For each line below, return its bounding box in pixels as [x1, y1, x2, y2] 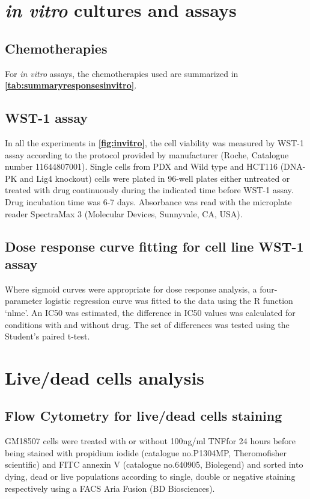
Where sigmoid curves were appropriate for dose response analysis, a [5, 282, 257, 295]
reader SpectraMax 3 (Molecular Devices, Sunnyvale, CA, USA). [5, 207, 243, 220]
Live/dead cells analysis [5, 365, 205, 389]
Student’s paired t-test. [5, 330, 90, 342]
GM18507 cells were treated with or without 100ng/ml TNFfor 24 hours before [5, 435, 296, 447]
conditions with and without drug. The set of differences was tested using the [5, 318, 290, 330]
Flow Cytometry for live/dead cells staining [5, 406, 282, 425]
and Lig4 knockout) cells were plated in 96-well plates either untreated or [20, 172, 290, 184]
